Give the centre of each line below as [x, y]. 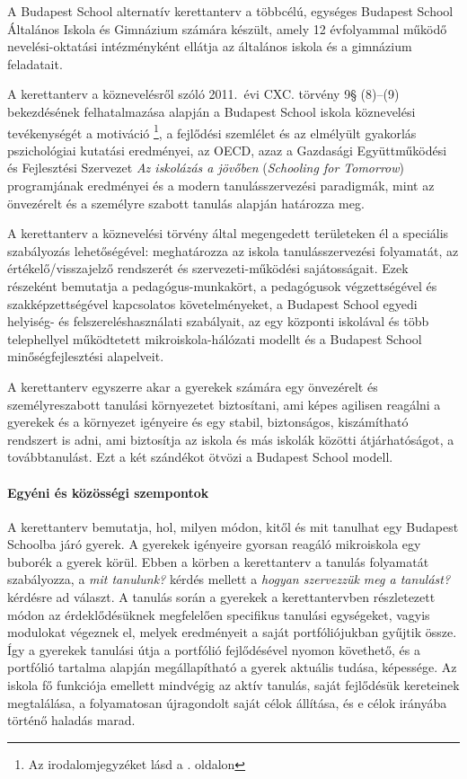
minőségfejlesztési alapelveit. [86, 356]
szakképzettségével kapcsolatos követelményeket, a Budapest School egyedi [212, 303]
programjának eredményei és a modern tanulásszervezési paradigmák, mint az [221, 185]
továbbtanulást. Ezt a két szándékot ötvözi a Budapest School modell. [200, 457]
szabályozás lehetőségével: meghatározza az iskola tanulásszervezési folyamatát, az [233, 250]
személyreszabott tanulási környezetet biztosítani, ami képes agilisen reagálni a [224, 404]
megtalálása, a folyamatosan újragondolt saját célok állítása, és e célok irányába [227, 702]
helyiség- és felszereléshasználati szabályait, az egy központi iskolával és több [218, 321]
